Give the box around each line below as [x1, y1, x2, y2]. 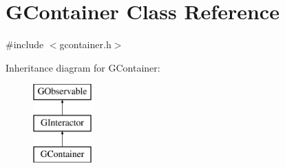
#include [6, 37, 44, 52]
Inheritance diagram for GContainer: [6, 60, 160, 74]
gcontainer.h [59, 37, 112, 52]
